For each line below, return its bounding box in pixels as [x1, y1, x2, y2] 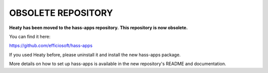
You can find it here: [9, 34, 51, 39]
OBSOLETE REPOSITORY [9, 7, 113, 18]
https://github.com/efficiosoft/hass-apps [9, 42, 93, 49]
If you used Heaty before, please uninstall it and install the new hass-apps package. [9, 52, 181, 58]
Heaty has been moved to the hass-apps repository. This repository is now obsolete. [9, 25, 188, 31]
